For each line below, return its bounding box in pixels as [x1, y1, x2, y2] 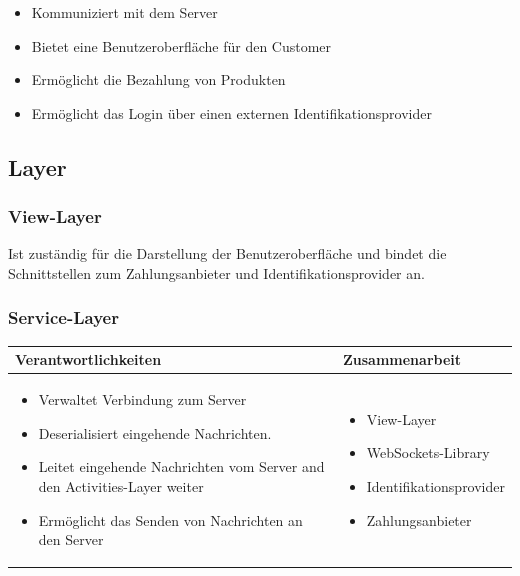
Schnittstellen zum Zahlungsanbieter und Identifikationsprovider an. [8, 262, 425, 283]
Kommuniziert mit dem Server [31, 2, 218, 22]
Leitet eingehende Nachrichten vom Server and [38, 456, 325, 477]
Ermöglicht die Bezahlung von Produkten [31, 69, 286, 90]
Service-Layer [8, 305, 119, 330]
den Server [38, 529, 104, 550]
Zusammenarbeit [342, 349, 462, 370]
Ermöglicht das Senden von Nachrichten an [38, 509, 303, 530]
